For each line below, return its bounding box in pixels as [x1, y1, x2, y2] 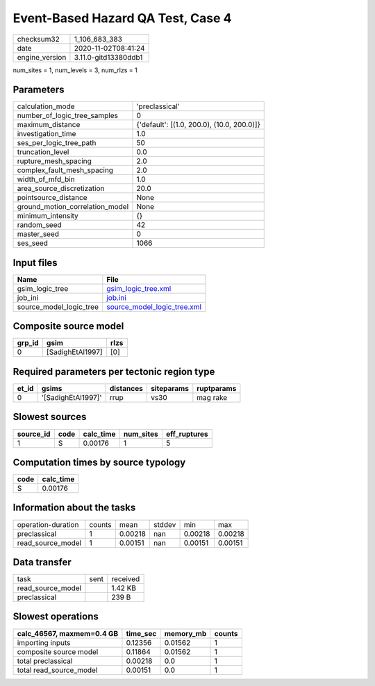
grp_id [17, 338, 39, 348]
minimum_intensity [17, 211, 79, 221]
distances [109, 384, 144, 393]
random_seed [17, 220, 62, 230]
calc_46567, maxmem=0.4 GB [17, 628, 119, 638]
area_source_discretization [17, 184, 105, 194]
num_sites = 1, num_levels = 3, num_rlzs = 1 [12, 66, 138, 74]
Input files [12, 257, 58, 269]
